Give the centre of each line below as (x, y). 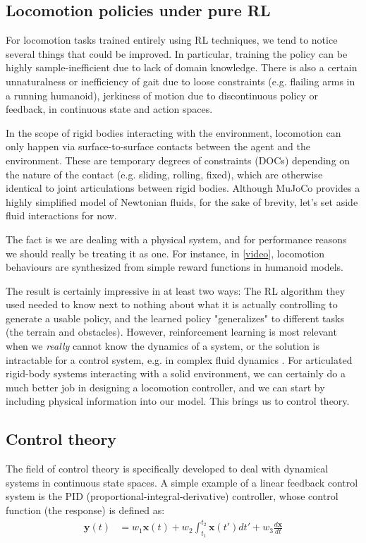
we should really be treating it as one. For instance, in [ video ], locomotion (165, 253)
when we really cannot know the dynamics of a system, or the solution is (163, 346)
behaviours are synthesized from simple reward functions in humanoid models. (175, 267)
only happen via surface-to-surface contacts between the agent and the (158, 146)
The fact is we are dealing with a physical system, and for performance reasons (176, 239)
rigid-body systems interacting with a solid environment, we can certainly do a (176, 373)
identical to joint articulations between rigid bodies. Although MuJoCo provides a (183, 188)
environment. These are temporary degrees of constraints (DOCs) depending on (178, 160)
